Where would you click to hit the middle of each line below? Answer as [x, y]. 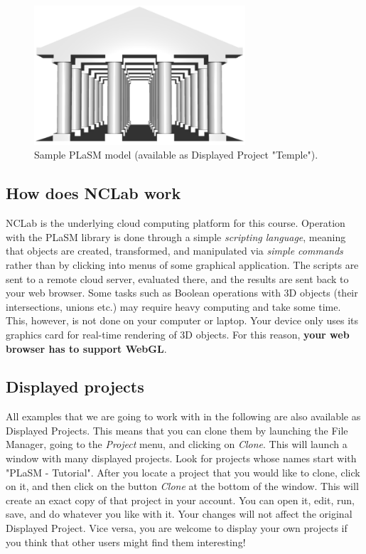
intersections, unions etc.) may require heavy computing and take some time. [173, 306]
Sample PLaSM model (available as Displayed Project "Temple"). [176, 155]
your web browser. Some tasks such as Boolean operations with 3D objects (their [182, 293]
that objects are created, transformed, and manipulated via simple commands [174, 251]
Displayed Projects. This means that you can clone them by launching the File [177, 430]
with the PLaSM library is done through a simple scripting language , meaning [176, 236]
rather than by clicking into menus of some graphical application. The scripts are [182, 264]
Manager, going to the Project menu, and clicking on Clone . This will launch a [177, 444]
